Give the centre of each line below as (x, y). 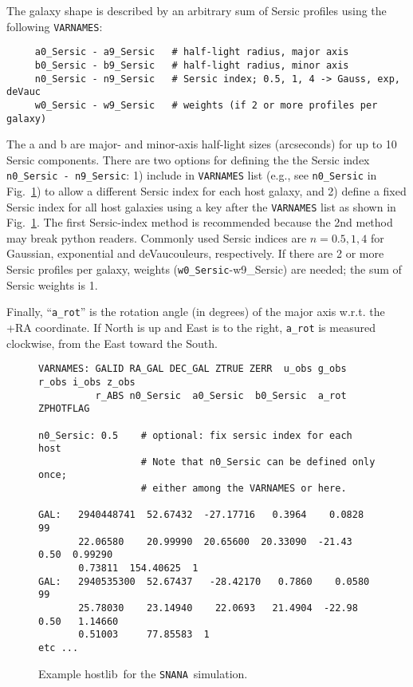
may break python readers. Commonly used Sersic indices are (157, 237)
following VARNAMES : (55, 26)
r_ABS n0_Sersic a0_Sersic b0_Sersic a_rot (221, 395)
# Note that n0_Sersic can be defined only (258, 462)
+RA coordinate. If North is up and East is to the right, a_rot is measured (191, 327)
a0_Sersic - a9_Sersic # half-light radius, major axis (192, 52)
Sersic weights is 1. (52, 284)
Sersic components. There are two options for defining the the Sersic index (188, 159)
